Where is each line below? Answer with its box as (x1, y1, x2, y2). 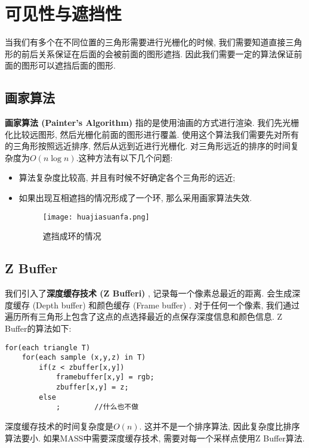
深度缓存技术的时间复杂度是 (5, 420, 113, 432)
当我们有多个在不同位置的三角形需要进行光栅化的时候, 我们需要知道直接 (5, 36, 286, 48)
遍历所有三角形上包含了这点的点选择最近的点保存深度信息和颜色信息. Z (5, 310, 283, 323)
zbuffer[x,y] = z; (55, 383, 129, 392)
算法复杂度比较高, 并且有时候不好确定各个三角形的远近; (18, 171, 236, 184)
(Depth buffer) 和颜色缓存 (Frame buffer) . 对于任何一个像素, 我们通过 (32, 298, 300, 311)
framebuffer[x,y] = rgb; (55, 373, 154, 382)
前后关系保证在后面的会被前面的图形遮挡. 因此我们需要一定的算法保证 (21, 47, 294, 60)
